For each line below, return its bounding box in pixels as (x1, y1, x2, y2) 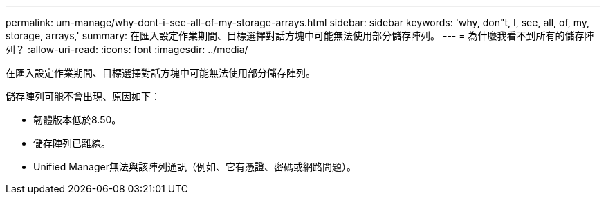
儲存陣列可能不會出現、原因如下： (6, 90, 160, 102)
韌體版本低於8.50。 (33, 114, 122, 126)
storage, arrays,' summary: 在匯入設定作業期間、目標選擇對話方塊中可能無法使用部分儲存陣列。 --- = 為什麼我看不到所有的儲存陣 (6, 30, 594, 41)
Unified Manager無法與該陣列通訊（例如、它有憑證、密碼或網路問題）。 (33, 161, 356, 172)
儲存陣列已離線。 (33, 137, 111, 149)
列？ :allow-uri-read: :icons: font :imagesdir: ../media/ (6, 43, 248, 55)
